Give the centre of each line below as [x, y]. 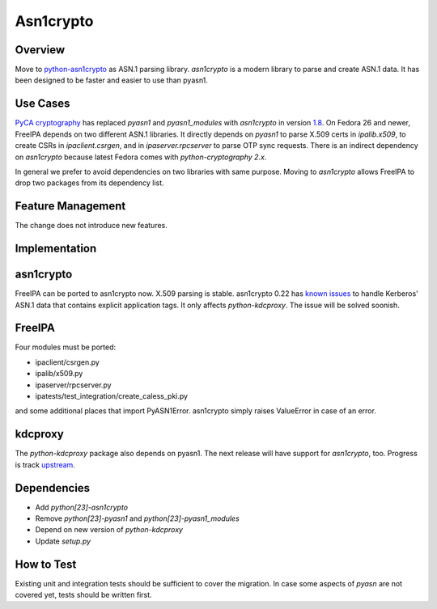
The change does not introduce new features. [91, 226]
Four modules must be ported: [66, 347]
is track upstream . [45, 464]
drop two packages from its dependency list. [90, 183]
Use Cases [42, 104]
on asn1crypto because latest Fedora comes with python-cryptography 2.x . [141, 157]
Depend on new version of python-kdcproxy [109, 530]
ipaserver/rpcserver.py [74, 385]
